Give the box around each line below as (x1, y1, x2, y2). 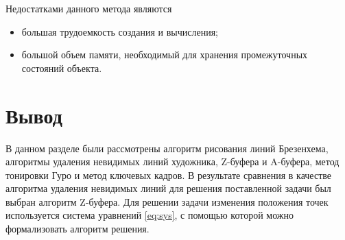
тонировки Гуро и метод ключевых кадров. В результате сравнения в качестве (5, 167, 331, 182)
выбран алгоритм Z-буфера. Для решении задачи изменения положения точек (5, 194, 329, 208)
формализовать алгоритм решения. (5, 221, 150, 236)
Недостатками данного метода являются (5, 1, 172, 15)
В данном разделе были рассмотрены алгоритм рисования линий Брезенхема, (5, 141, 329, 155)
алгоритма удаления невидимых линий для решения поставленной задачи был (5, 181, 331, 195)
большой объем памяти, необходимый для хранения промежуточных (21, 47, 308, 62)
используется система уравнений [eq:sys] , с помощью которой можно (5, 208, 294, 222)
